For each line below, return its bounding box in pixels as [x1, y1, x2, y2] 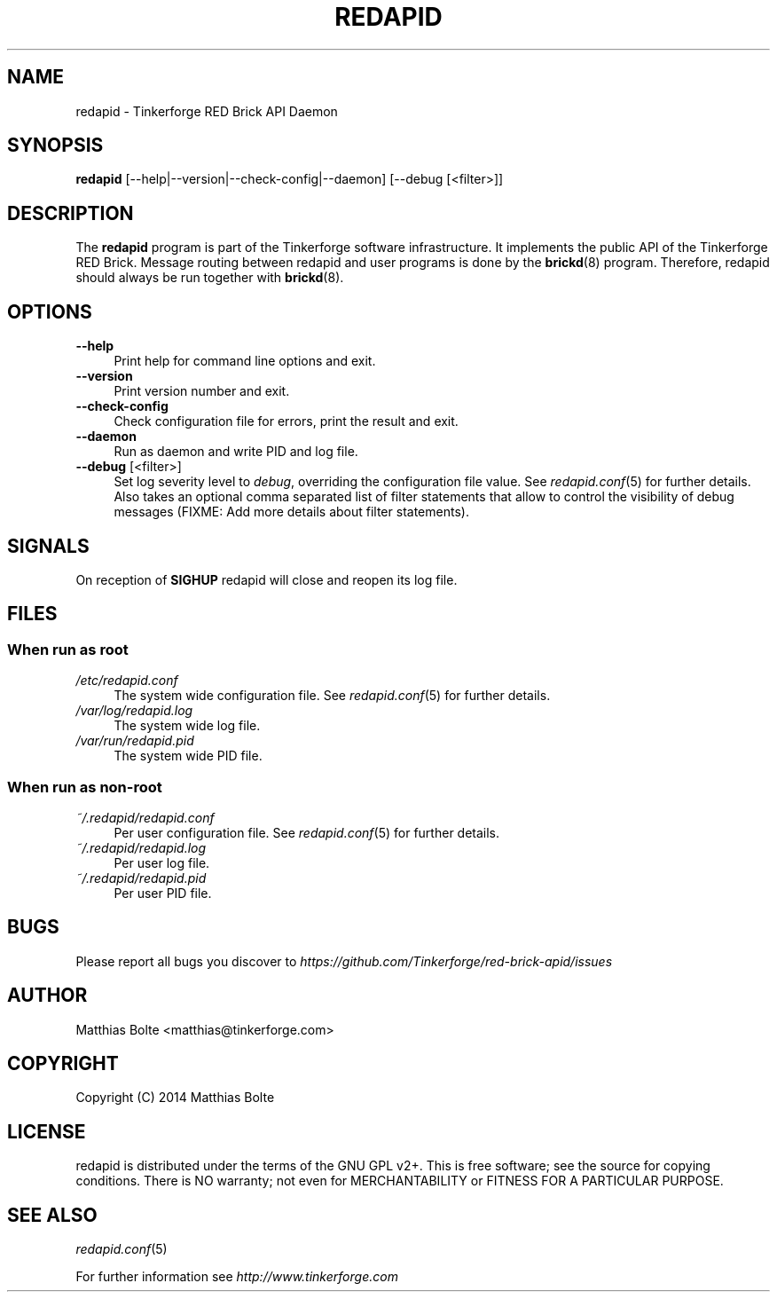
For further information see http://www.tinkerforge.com [75, 1269, 398, 1285]
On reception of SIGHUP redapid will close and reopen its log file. [75, 571, 458, 587]
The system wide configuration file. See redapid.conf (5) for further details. [114, 688, 551, 704]
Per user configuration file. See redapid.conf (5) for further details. [114, 824, 500, 840]
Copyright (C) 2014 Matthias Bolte [75, 1090, 275, 1106]
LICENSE [7, 1120, 86, 1143]
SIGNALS [7, 534, 90, 557]
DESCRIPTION [7, 201, 134, 224]
